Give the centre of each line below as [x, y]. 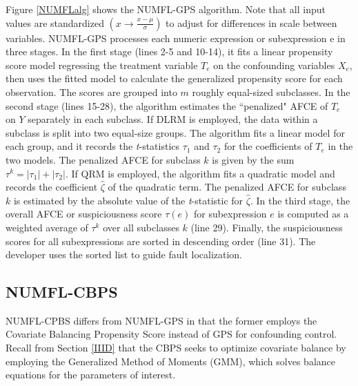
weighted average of [47, 227]
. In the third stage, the [300, 200]
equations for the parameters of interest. [91, 375]
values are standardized [55, 22]
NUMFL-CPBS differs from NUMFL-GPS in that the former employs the [161, 320]
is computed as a [313, 214]
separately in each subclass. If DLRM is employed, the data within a [173, 119]
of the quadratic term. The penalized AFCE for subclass [227, 187]
